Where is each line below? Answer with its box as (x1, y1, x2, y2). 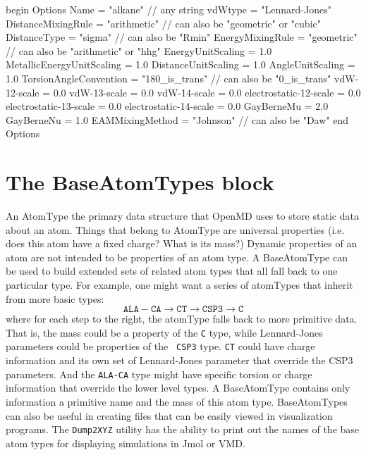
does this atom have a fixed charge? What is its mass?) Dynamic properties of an (6, 236, 358, 251)
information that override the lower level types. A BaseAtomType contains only (6, 380, 350, 395)
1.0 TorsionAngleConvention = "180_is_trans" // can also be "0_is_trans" (6, 70, 331, 85)
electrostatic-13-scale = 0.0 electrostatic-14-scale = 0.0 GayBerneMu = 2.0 (6, 99, 329, 113)
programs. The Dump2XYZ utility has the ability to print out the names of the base (6, 422, 360, 437)
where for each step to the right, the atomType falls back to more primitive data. (6, 311, 358, 326)
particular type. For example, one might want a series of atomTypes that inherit (6, 278, 353, 292)
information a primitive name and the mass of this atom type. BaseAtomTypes (6, 394, 348, 409)
